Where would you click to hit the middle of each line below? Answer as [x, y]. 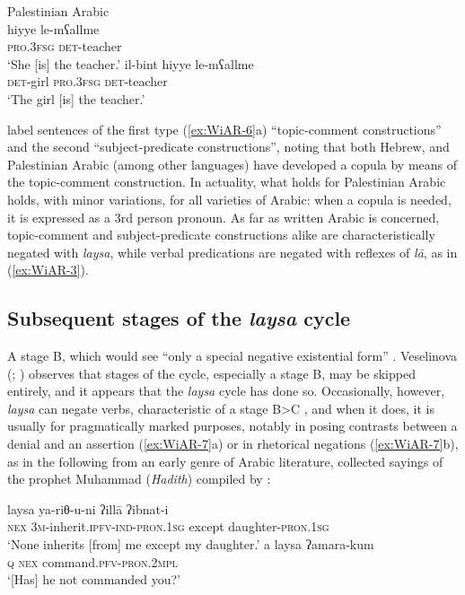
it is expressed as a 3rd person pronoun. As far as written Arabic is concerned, [224, 217]
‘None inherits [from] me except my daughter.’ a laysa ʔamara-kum [191, 544]
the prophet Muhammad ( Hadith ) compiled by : [139, 479]
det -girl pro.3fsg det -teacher [88, 81]
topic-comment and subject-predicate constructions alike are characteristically [221, 235]
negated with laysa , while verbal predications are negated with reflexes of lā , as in [232, 252]
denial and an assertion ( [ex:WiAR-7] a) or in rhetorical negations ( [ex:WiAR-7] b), [233, 444]
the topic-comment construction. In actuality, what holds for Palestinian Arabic [227, 182]
